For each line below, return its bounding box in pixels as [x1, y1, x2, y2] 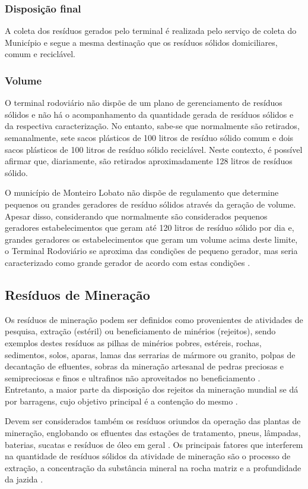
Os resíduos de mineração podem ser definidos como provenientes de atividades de [5, 313, 303, 325]
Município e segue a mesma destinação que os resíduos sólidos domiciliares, [5, 36, 278, 48]
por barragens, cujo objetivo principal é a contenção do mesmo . [5, 394, 238, 407]
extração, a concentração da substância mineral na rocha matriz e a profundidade [5, 461, 301, 474]
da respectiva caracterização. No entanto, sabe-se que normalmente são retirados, [5, 120, 300, 132]
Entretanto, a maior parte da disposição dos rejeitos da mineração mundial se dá [5, 383, 299, 396]
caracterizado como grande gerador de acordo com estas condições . [5, 256, 250, 268]
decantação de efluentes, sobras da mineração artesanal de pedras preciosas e [5, 360, 284, 372]
